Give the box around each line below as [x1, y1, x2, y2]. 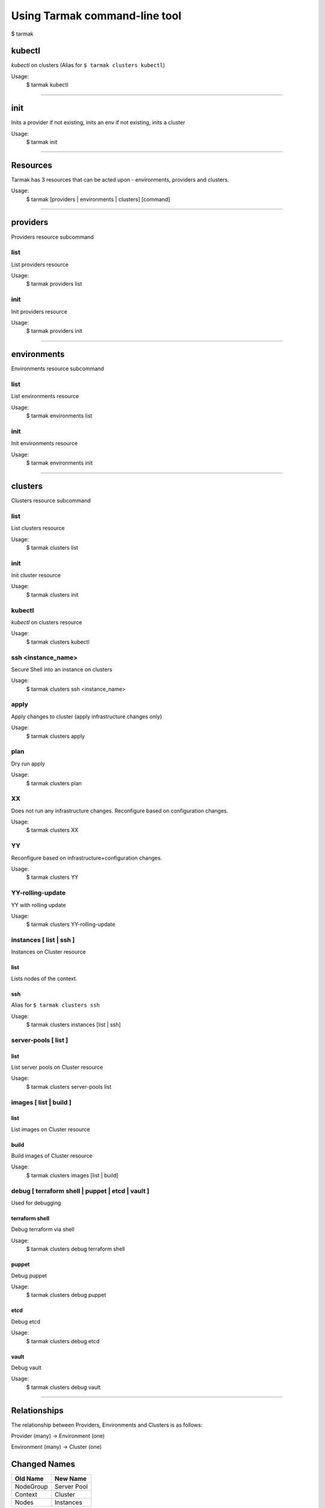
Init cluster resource [11, 572, 61, 579]
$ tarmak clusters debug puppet [26, 1291, 107, 1299]
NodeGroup [14, 1483, 48, 1491]
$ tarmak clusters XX [26, 826, 79, 834]
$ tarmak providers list [26, 280, 82, 288]
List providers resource [11, 261, 69, 268]
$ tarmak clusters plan [26, 779, 82, 787]
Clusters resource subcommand [11, 497, 91, 504]
